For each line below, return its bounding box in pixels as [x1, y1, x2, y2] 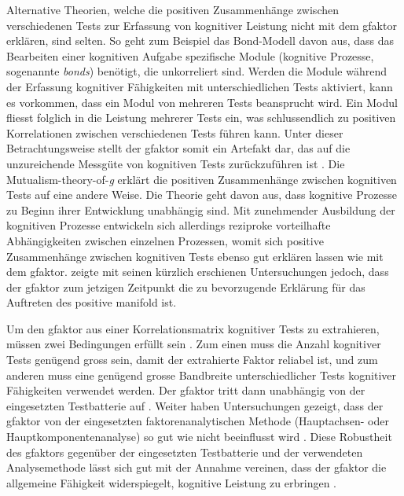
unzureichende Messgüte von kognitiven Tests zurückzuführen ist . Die [6, 155, 345, 171]
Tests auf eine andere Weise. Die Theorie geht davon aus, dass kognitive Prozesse [6, 186, 397, 203]
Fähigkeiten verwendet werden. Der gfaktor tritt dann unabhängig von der [6, 382, 365, 399]
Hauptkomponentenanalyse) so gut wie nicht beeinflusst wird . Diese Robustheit [6, 428, 392, 445]
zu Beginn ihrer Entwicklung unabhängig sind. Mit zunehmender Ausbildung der [6, 201, 395, 218]
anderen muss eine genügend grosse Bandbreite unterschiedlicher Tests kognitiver [6, 366, 396, 383]
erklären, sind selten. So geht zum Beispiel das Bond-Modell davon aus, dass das [6, 32, 395, 49]
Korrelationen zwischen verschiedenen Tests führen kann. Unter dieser [6, 124, 343, 141]
